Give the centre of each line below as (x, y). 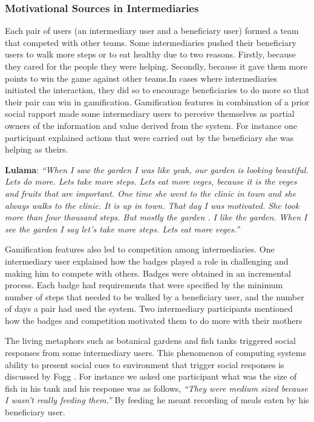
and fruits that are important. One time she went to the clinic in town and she (151, 193)
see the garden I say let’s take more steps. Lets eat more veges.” (123, 229)
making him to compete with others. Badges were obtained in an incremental (148, 273)
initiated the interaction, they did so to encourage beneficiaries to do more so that (157, 90)
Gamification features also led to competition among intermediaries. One (140, 249)
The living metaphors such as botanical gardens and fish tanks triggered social (150, 341)
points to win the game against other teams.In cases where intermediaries (141, 78)
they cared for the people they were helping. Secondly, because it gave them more (156, 66)
